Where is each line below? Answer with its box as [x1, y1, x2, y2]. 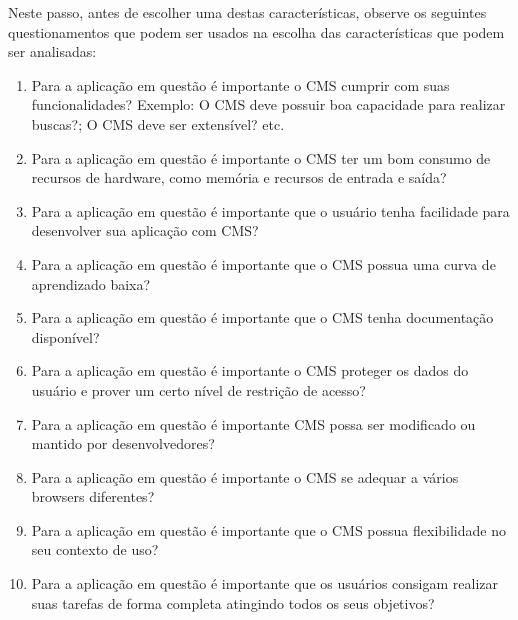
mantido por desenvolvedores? [31, 433, 215, 454]
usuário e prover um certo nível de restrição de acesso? [31, 379, 366, 400]
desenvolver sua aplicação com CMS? [31, 220, 259, 241]
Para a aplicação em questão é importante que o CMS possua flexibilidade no [31, 519, 506, 540]
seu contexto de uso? [31, 539, 159, 560]
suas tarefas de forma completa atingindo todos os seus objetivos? [31, 592, 435, 613]
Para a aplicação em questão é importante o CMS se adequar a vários [31, 466, 459, 487]
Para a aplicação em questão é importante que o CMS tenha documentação [31, 307, 494, 328]
